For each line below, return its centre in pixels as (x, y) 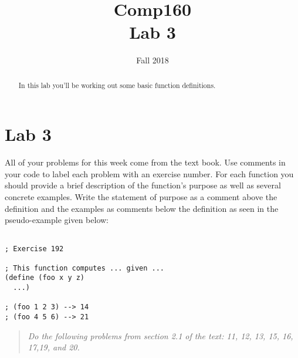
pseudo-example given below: (57, 220)
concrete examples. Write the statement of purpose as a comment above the (141, 197)
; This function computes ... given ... (85, 268)
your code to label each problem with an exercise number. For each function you (149, 173)
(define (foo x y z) (45, 278)
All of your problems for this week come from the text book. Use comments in (145, 162)
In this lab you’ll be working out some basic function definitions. (117, 85)
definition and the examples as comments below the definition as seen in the (142, 208)
